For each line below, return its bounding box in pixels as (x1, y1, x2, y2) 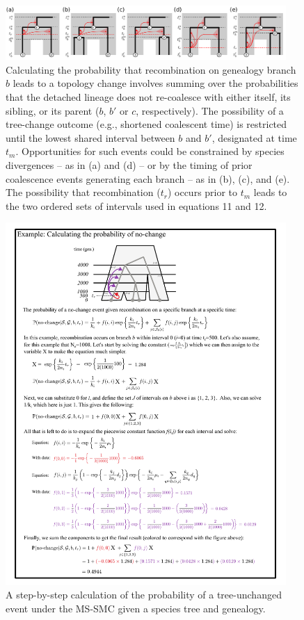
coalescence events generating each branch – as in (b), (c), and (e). (6, 171, 290, 186)
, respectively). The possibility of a (136, 103, 284, 117)
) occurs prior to (167, 185, 238, 199)
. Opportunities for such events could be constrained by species (15, 144, 285, 158)
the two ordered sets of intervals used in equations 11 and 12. (6, 198, 267, 213)
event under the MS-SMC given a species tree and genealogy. (6, 601, 266, 616)
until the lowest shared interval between (6, 130, 175, 145)
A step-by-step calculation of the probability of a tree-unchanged (6, 587, 282, 602)
